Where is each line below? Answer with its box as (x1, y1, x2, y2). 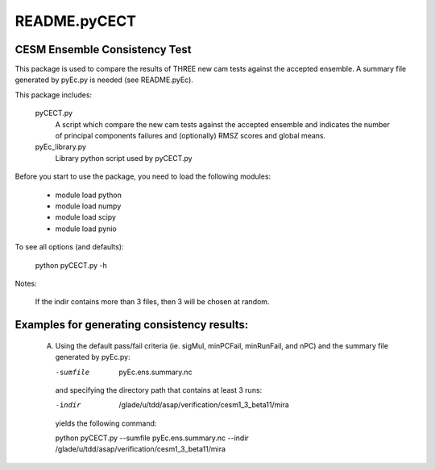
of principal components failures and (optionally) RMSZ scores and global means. (55, 131, 326, 141)
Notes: (14, 278, 37, 288)
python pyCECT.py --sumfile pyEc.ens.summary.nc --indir (55, 433, 249, 443)
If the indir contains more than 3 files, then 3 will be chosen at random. (35, 297, 270, 307)
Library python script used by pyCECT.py (55, 153, 193, 163)
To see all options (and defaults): (14, 242, 124, 252)
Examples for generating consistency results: (14, 318, 249, 332)
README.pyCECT (14, 12, 137, 30)
